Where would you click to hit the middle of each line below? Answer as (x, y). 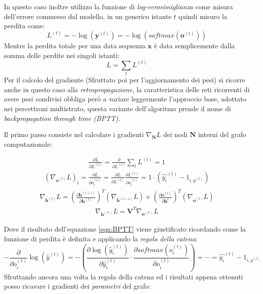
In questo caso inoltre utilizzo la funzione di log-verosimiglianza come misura (119, 6)
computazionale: (28, 144)
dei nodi (175, 134)
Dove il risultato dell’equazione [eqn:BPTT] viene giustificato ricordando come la (125, 229)
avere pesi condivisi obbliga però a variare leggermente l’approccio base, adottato (125, 99)
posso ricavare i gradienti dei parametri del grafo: (77, 286)
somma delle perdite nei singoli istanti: (62, 55)
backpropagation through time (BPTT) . (62, 118)
